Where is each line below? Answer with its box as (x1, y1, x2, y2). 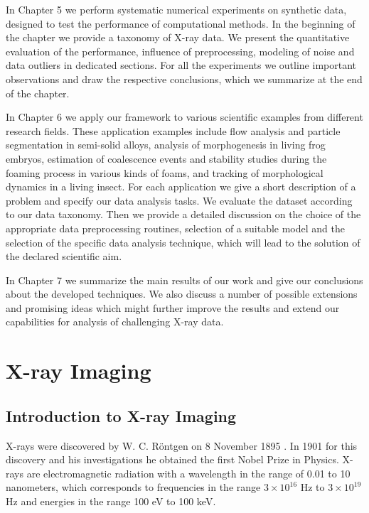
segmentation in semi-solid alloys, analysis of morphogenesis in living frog (6, 137, 326, 152)
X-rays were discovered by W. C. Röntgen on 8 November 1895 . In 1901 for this (6, 438, 358, 453)
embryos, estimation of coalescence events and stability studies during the (6, 151, 327, 166)
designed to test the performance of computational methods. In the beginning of (6, 16, 355, 31)
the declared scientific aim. (6, 249, 122, 264)
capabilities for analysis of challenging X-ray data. (6, 314, 224, 329)
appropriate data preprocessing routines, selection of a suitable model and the (6, 220, 345, 235)
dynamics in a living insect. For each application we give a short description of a (6, 179, 356, 194)
